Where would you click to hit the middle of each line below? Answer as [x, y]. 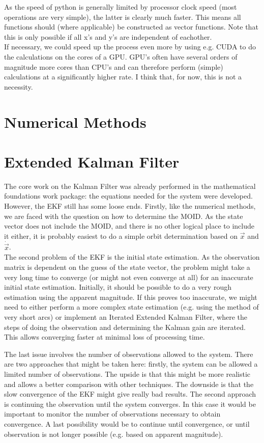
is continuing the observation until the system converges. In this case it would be [130, 404]
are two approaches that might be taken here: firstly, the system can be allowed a [131, 364]
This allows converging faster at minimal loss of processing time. [105, 337]
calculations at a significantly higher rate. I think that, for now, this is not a [123, 77]
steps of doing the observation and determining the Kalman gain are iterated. [125, 327]
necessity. [19, 86]
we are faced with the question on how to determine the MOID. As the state [124, 216]
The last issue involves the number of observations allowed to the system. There [129, 354]
